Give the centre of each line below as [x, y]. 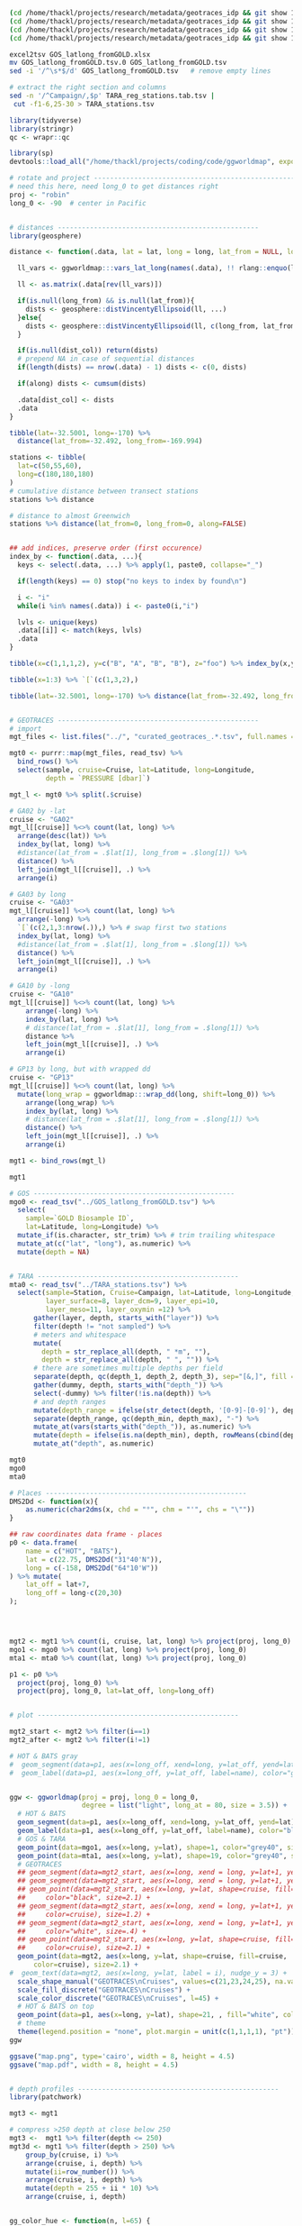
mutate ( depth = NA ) [54, 1252]
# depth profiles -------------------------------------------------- [144, 2089]
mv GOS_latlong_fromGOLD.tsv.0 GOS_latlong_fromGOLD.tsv [118, 63]
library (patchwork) [46, 2097]
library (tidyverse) [46, 120]
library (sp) [31, 153]
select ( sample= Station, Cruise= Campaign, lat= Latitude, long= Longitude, [156, 1293]
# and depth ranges [69, 1401]
